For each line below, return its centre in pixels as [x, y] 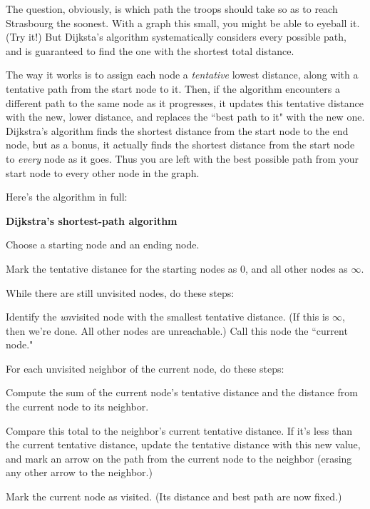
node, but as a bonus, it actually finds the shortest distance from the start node [180, 145]
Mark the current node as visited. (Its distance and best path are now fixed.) [174, 497]
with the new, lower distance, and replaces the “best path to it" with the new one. [185, 117]
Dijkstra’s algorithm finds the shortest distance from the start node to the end [177, 130]
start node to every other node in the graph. [103, 172]
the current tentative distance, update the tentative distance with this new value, [183, 444]
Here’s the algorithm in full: [67, 197]
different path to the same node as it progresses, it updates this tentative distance [185, 102]
